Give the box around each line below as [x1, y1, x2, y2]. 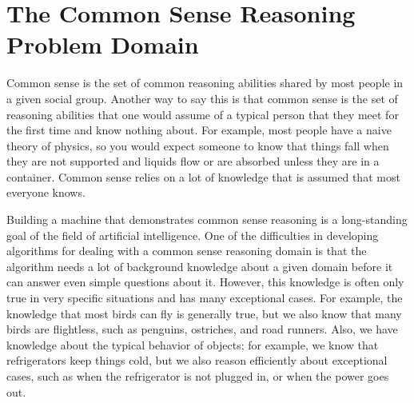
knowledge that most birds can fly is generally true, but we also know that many [6, 305, 402, 321]
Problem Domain [6, 28, 199, 61]
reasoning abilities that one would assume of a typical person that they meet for [6, 106, 399, 122]
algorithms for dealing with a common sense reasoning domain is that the [6, 242, 367, 259]
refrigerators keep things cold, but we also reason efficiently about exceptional [6, 352, 388, 369]
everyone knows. [6, 184, 86, 201]
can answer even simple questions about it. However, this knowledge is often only [6, 273, 404, 290]
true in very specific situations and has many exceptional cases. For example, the [6, 289, 403, 306]
